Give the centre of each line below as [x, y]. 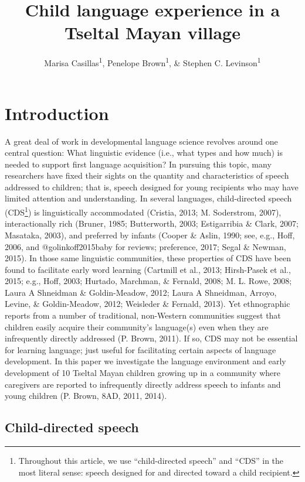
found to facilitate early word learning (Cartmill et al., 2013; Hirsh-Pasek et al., [148, 269]
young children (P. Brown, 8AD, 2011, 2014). [86, 396]
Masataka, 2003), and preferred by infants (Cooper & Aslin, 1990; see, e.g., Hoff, [150, 235]
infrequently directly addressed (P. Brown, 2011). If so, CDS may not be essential [151, 338]
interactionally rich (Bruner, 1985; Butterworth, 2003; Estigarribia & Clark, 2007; [152, 223]
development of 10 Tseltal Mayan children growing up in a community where [143, 373]
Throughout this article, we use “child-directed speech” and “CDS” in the [151, 461]
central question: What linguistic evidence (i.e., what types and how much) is [144, 153]
